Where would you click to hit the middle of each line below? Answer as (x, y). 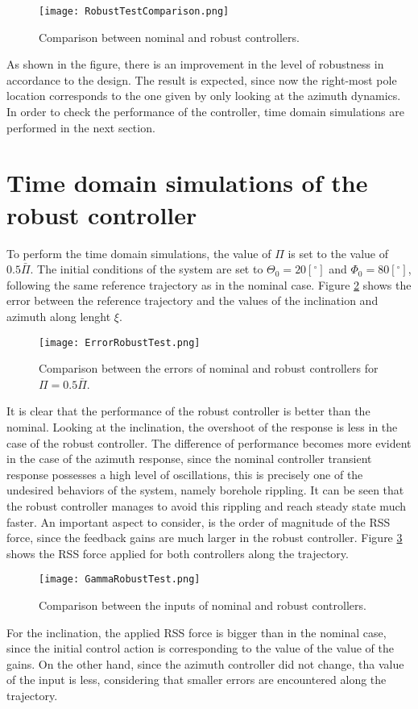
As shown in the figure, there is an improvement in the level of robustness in (195, 64)
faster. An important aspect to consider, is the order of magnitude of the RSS (199, 521)
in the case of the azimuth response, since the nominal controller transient (189, 459)
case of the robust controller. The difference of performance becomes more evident (209, 442)
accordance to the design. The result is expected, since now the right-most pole (202, 79)
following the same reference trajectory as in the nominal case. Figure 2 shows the (209, 284)
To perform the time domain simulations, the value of (139, 253)
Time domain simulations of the (187, 183)
